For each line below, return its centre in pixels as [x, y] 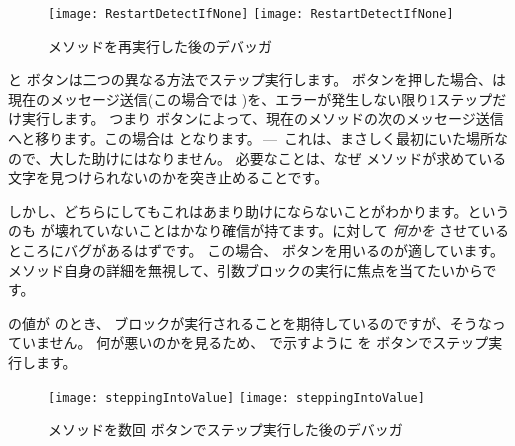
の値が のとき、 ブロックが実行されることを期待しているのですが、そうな [250, 322]
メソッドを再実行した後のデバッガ [160, 45]
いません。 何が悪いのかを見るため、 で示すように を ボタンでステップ [255, 342]
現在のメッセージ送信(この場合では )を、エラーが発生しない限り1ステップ [250, 98]
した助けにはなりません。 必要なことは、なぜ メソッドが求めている [285, 157]
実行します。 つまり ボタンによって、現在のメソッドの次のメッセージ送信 [262, 118]
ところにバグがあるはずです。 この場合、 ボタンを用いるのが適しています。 [256, 250]
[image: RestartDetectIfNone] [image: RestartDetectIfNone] [251, 14]
